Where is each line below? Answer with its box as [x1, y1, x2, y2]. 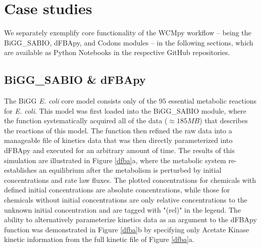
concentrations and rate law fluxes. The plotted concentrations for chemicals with [4, 174, 256, 185]
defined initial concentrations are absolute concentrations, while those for [4, 184, 230, 195]
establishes [4, 165, 37, 175]
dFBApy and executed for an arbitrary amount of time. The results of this [4, 145, 235, 156]
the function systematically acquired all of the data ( [4, 115, 168, 126]
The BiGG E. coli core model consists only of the [4, 95, 157, 106]
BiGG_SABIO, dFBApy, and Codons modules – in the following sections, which [4, 37, 253, 47]
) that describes [199, 115, 248, 126]
